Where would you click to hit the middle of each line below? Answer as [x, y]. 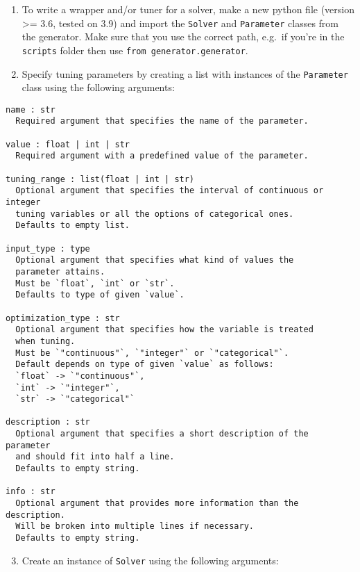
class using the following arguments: [98, 87]
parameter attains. [60, 271]
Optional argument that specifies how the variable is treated [164, 330]
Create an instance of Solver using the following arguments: [150, 560]
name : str [31, 109]
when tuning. [45, 341]
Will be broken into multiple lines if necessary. [135, 526]
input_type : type [48, 248]
